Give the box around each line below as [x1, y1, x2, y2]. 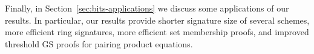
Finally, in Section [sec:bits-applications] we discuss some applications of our [5, 2, 289, 14]
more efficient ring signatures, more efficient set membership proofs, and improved [5, 25, 309, 38]
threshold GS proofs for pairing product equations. [5, 37, 193, 50]
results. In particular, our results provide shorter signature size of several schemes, [5, 13, 310, 26]
